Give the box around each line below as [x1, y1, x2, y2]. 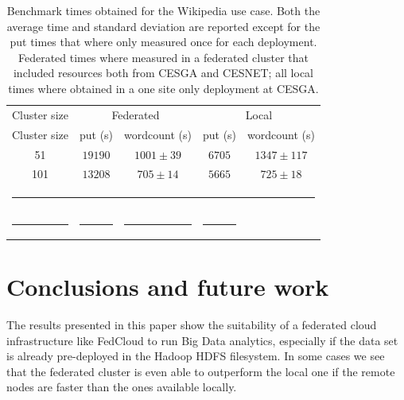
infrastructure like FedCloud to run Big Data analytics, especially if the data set [6, 332, 398, 348]
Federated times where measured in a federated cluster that [17, 49, 309, 65]
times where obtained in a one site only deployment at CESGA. [8, 80, 319, 96]
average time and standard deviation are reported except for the [6, 17, 320, 34]
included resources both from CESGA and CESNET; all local [13, 64, 313, 81]
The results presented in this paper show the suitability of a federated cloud [6, 317, 377, 333]
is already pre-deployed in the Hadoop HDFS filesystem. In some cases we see [6, 348, 385, 364]
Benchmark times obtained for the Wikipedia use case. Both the [6, 2, 320, 18]
